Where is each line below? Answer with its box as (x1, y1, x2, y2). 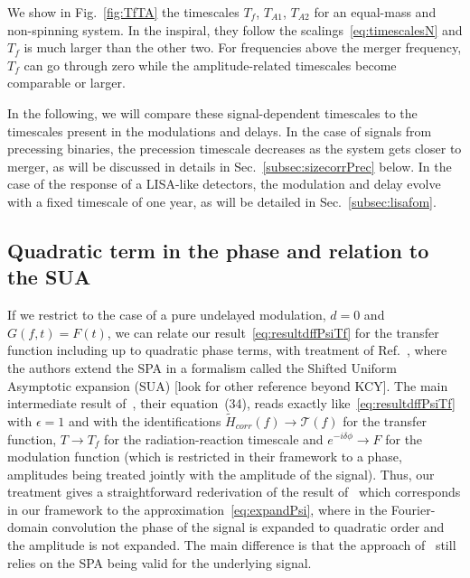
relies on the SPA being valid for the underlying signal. (7, 553, 312, 572)
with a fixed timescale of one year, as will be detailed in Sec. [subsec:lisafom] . (7, 191, 437, 210)
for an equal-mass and (314, 3, 437, 21)
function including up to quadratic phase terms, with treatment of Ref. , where (7, 340, 447, 359)
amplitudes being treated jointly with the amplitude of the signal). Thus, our (7, 464, 435, 483)
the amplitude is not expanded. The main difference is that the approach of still (7, 536, 456, 555)
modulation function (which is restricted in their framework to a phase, (7, 447, 402, 466)
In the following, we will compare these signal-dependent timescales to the (7, 103, 418, 122)
